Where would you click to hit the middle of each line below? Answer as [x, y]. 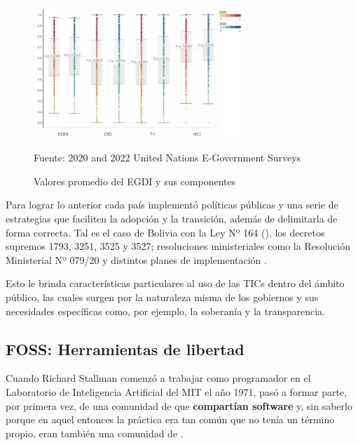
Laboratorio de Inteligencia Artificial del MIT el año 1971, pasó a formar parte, [177, 392]
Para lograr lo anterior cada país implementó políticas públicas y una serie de [172, 205]
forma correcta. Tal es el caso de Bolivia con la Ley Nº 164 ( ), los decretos [165, 232]
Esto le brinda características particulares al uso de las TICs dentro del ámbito [175, 283]
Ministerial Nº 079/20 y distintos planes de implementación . [136, 259]
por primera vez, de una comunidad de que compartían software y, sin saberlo [179, 405]
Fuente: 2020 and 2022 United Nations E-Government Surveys [167, 158]
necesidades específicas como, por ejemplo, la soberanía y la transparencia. [165, 311]
